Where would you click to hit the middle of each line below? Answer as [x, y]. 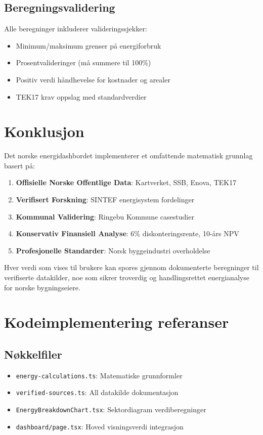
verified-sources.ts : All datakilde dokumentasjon [97, 392]
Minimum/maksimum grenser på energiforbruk [89, 45]
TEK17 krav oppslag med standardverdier [81, 96]
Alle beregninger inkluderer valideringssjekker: [76, 29]
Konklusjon [44, 131]
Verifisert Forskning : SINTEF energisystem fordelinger [105, 200]
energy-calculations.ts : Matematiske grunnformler [99, 375]
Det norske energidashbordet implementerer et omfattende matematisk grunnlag [128, 156]
